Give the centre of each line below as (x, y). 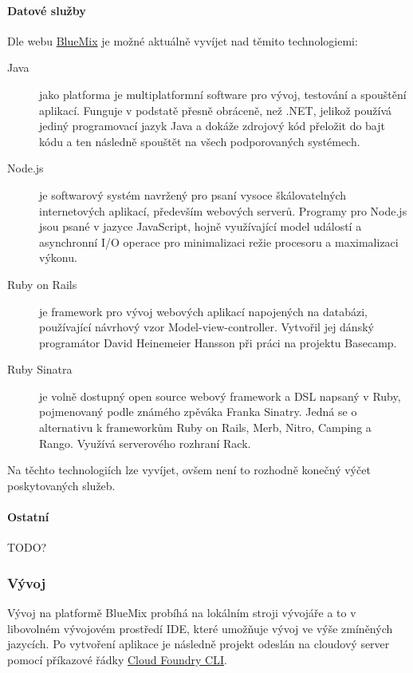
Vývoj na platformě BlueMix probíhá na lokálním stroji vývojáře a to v (182, 613)
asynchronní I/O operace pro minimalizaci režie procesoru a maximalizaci (219, 241)
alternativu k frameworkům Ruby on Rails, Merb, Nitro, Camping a (205, 428)
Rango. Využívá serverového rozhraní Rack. (145, 443)
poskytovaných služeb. (61, 485)
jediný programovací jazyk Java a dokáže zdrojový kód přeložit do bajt (212, 126)
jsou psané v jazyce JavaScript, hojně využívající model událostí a (201, 226)
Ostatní (28, 517)
